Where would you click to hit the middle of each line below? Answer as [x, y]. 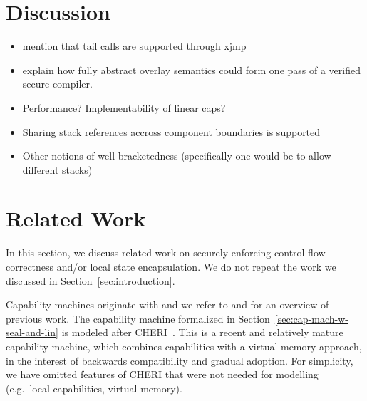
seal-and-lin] [32, 332]
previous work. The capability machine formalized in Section [138, 318]
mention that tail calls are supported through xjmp [134, 46]
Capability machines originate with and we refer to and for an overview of [167, 304]
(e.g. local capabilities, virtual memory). [94, 388]
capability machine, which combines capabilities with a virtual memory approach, [184, 346]
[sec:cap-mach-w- [311, 318]
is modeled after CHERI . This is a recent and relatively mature [202, 332]
